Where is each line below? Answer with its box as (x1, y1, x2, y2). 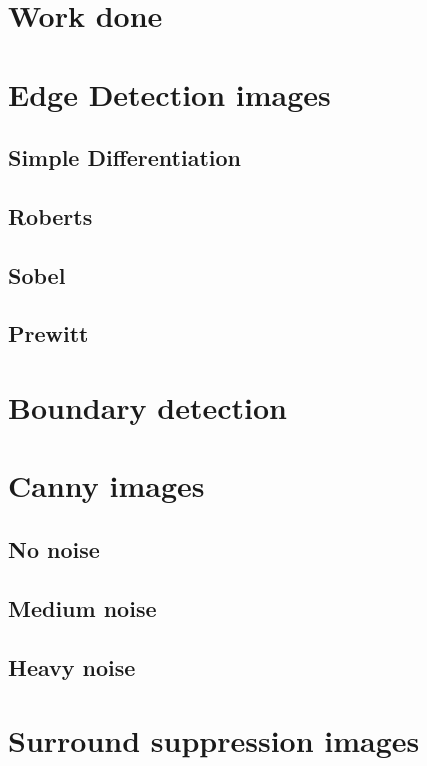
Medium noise (8, 592, 157, 623)
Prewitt (8, 318, 89, 349)
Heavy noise (8, 651, 136, 682)
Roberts (8, 200, 93, 231)
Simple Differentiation (8, 142, 242, 173)
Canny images (8, 465, 205, 506)
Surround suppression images (8, 720, 420, 761)
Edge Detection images (8, 73, 331, 114)
